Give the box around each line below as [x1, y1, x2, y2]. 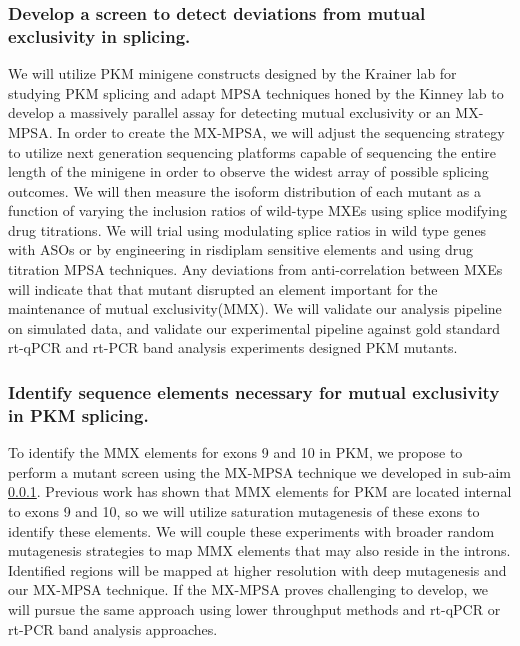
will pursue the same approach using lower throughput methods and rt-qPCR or [8, 598, 501, 619]
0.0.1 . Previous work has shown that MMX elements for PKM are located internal [8, 481, 512, 502]
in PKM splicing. [8, 402, 149, 427]
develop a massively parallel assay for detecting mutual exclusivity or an [8, 102, 451, 123]
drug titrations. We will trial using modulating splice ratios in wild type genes [8, 219, 487, 240]
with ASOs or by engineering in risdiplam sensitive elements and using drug [8, 239, 473, 260]
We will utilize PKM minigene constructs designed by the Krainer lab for [8, 63, 457, 84]
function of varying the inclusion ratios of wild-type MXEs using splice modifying [8, 200, 507, 221]
